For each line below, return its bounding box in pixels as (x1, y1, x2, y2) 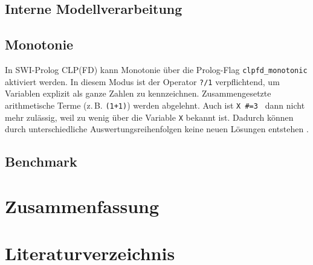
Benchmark (5, 152, 77, 171)
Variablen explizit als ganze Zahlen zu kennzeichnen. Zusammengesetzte (5, 87, 271, 100)
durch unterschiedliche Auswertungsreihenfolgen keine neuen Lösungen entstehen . (5, 123, 309, 135)
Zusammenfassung (5, 193, 160, 218)
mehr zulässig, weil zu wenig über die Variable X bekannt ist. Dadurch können (5, 110, 294, 123)
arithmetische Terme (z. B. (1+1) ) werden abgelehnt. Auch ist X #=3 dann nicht (5, 98, 305, 111)
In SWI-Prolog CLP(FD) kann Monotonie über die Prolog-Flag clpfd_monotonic (5, 63, 308, 75)
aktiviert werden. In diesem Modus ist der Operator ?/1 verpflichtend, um (5, 75, 280, 88)
